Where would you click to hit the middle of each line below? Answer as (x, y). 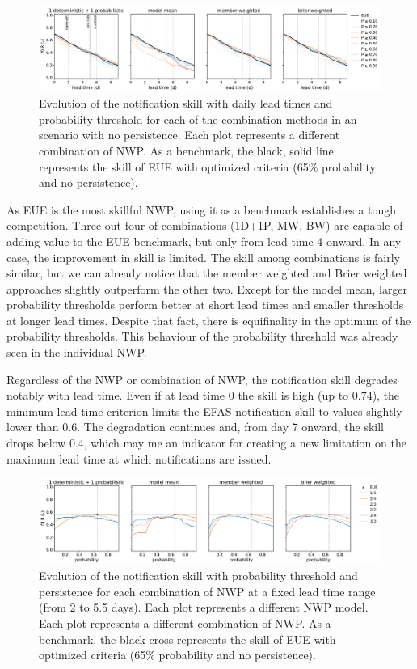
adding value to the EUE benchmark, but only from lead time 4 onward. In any (204, 241)
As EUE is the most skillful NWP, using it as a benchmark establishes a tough (201, 209)
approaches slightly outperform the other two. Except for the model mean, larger (207, 288)
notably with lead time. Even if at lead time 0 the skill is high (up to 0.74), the (203, 395)
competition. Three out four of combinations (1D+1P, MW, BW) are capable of (205, 225)
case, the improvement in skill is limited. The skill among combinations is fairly (204, 257)
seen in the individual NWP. (77, 352)
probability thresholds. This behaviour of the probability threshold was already (202, 336)
